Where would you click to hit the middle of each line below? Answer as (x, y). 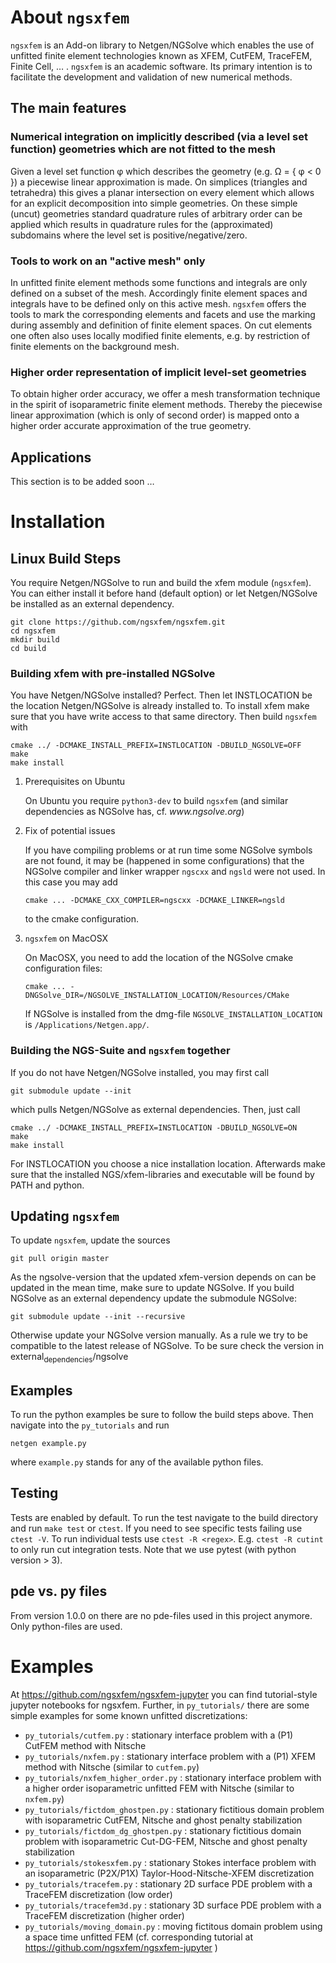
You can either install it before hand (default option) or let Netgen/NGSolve (164, 593)
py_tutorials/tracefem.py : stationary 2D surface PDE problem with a (168, 1883)
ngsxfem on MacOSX (66, 938)
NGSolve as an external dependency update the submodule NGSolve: (154, 1298)
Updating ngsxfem (65, 1216)
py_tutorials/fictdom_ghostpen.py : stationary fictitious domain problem (174, 1809)
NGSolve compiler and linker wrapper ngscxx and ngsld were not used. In (175, 872)
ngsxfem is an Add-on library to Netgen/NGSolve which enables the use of (162, 45)
